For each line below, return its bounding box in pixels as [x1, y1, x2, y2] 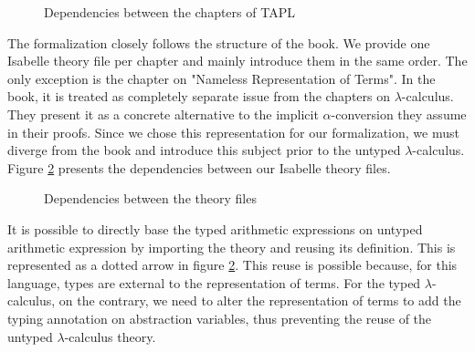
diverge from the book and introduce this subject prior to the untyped [7, 140, 401, 160]
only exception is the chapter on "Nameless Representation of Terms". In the [7, 68, 436, 88]
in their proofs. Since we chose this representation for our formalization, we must [7, 122, 459, 141]
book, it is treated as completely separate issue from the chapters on [7, 87, 391, 106]
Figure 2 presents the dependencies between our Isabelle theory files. [7, 158, 391, 177]
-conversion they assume [331, 104, 467, 123]
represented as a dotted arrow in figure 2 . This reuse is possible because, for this [7, 255, 458, 274]
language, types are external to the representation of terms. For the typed [7, 273, 421, 292]
